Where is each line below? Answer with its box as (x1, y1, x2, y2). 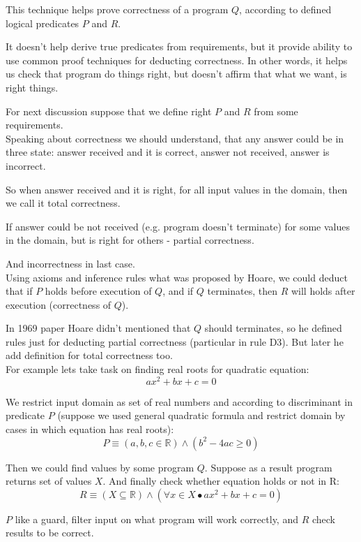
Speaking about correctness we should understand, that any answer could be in (6, 131, 344, 145)
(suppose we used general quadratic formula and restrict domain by (57, 408, 346, 423)
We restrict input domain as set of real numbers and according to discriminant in (6, 394, 353, 409)
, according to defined (239, 2, 332, 16)
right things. (6, 80, 59, 94)
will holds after (291, 284, 355, 298)
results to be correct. (6, 525, 94, 540)
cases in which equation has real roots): (6, 421, 174, 436)
